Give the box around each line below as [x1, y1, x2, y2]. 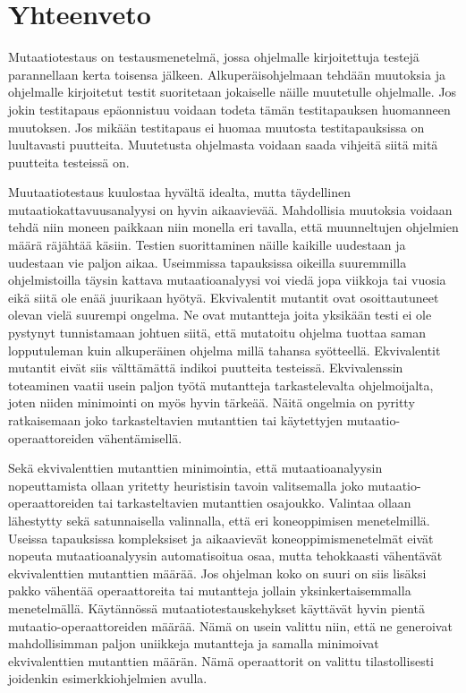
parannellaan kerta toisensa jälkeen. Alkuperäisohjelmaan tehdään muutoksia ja [8, 64, 445, 83]
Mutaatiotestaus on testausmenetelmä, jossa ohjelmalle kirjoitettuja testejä [8, 47, 419, 66]
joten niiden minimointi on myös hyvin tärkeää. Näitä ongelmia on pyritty [8, 393, 415, 412]
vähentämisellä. [97, 428, 182, 447]
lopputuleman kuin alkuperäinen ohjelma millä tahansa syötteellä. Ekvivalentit [8, 340, 441, 359]
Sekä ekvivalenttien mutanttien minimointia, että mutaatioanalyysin [8, 458, 383, 477]
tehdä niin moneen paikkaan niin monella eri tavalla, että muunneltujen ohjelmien [8, 218, 459, 236]
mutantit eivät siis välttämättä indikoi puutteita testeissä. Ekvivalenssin [8, 358, 403, 377]
